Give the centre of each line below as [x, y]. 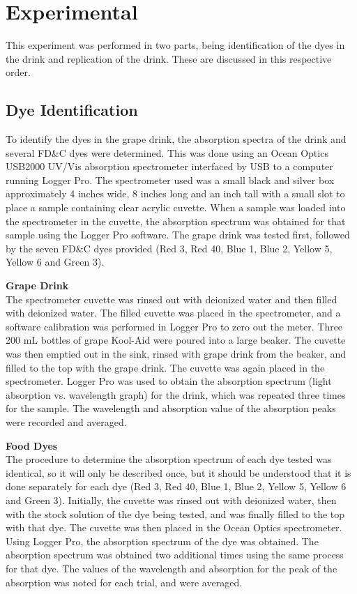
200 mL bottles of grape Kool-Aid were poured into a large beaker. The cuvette [176, 340]
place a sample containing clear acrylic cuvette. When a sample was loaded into [176, 207]
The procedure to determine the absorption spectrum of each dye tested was [169, 459]
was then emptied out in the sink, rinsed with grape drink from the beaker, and [176, 354]
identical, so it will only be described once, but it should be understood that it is [178, 472]
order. [18, 72]
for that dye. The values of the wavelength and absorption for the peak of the [172, 568]
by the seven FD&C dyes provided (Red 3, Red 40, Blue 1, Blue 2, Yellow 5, [169, 248]
